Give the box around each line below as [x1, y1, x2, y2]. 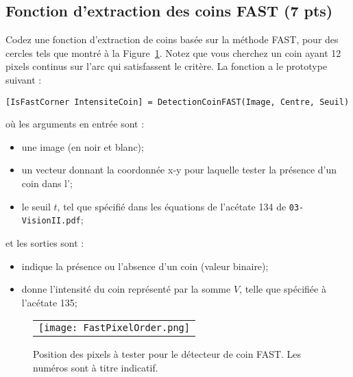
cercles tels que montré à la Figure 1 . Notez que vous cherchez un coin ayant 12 [5, 45, 341, 60]
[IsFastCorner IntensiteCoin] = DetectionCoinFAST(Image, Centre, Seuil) [5, 97, 350, 107]
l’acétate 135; [21, 295, 77, 309]
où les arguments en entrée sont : [5, 117, 145, 131]
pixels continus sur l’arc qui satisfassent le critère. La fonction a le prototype [5, 59, 328, 73]
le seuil [21, 199, 51, 213]
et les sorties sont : [5, 235, 84, 250]
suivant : [5, 72, 42, 86]
